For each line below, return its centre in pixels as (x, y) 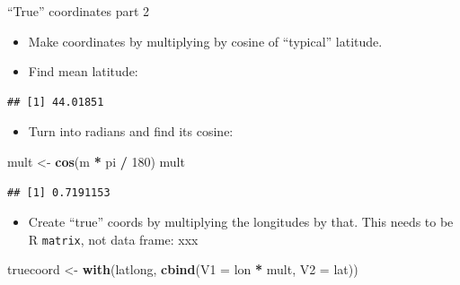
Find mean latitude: (83, 71)
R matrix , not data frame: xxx (113, 239)
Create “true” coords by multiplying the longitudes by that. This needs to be (241, 222)
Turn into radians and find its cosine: (131, 131)
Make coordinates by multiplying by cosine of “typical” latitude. (205, 41)
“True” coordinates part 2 (79, 11)
